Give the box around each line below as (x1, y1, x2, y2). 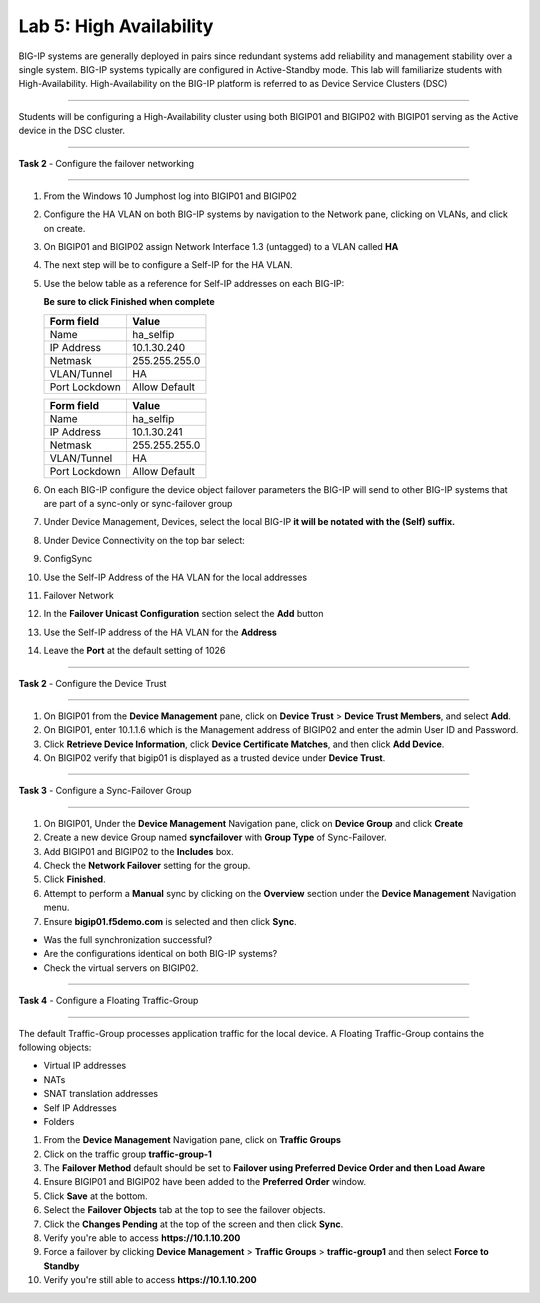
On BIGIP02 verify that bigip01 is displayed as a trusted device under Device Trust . (43, 752, 386, 764)
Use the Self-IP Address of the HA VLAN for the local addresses (43, 571, 308, 583)
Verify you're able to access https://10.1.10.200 (43, 1232, 241, 1244)
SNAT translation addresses (43, 1088, 159, 1100)
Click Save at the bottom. (43, 1190, 149, 1202)
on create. (43, 222, 86, 234)
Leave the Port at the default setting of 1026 (43, 645, 226, 657)
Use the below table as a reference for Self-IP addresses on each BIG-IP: (43, 277, 345, 289)
